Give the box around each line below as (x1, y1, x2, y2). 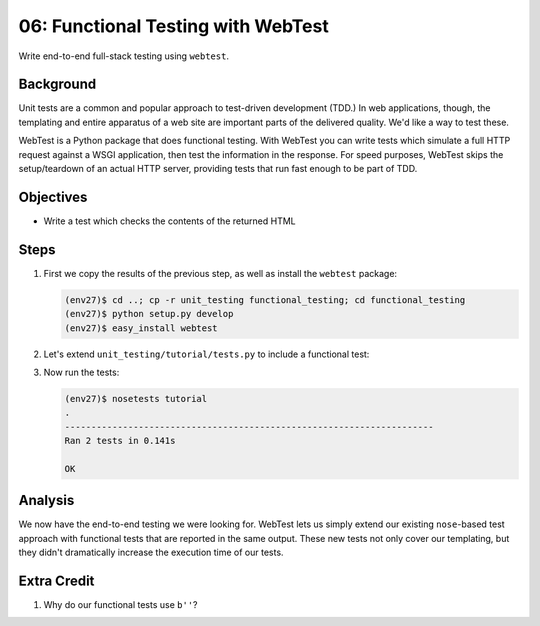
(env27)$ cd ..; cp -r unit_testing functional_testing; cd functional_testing (64, 294, 466, 305)
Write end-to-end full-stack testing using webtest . (18, 50, 230, 62)
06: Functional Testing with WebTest (18, 15, 329, 37)
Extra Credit (18, 573, 95, 589)
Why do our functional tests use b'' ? (43, 599, 199, 611)
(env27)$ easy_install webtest (64, 322, 219, 334)
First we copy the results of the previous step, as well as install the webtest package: (43, 267, 398, 279)
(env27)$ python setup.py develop (64, 308, 234, 320)
